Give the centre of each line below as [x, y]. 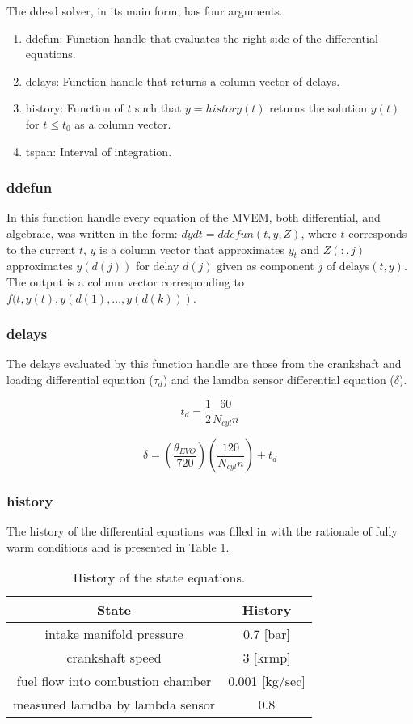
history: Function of [74, 108]
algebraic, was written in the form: [92, 233]
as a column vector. [123, 123]
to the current [41, 249]
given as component [265, 266]
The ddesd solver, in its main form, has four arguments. [145, 11]
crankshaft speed [114, 658]
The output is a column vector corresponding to [125, 281]
